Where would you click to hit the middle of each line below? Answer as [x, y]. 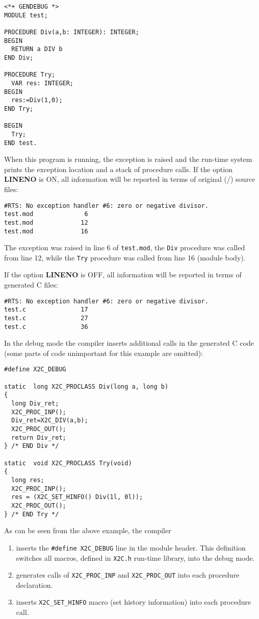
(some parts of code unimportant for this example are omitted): [104, 353]
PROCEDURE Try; [30, 75]
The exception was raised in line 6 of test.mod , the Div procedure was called [125, 247]
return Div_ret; [39, 437]
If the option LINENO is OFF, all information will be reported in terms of [123, 275]
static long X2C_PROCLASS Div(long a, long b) [86, 386]
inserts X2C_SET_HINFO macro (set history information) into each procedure [134, 602]
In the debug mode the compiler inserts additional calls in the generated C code [129, 343]
